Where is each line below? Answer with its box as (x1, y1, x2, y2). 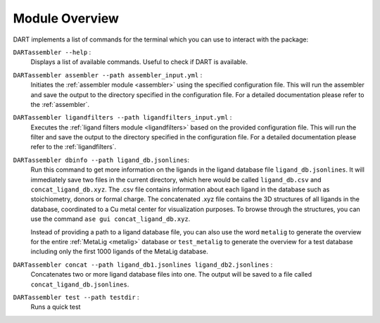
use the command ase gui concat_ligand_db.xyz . (30, 215, 191, 223)
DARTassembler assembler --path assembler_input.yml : (13, 70, 203, 79)
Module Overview (13, 11, 120, 26)
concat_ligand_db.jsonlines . (30, 280, 129, 289)
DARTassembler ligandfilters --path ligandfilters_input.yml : (13, 113, 232, 122)
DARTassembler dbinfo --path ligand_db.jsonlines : (13, 156, 190, 164)
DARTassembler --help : (13, 48, 91, 56)
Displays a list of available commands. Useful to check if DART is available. (30, 58, 248, 66)
